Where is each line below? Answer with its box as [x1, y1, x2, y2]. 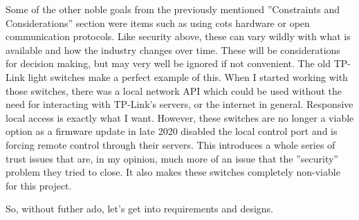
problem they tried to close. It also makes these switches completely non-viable [6, 165, 340, 179]
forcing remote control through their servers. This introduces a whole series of [6, 137, 335, 152]
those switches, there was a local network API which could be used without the [6, 83, 342, 98]
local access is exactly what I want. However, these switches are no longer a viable [6, 110, 354, 125]
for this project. [6, 178, 72, 192]
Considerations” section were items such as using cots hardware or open [6, 15, 310, 30]
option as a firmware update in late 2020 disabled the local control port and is [6, 124, 338, 138]
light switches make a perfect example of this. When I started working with [28, 69, 348, 84]
